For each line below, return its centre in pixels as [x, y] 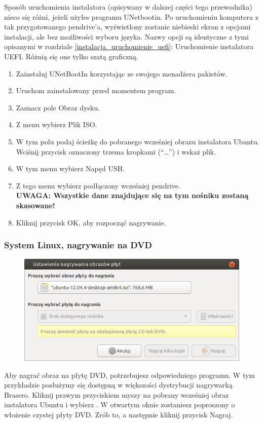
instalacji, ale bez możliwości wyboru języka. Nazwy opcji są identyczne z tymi [126, 36]
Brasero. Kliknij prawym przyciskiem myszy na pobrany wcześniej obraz [116, 394]
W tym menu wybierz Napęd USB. [70, 168]
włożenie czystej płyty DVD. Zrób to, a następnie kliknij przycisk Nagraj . [119, 415]
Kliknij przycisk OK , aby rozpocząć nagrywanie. [91, 222]
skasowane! [35, 205]
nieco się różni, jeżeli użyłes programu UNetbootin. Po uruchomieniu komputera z [131, 16]
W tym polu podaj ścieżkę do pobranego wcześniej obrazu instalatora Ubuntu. [138, 141]
